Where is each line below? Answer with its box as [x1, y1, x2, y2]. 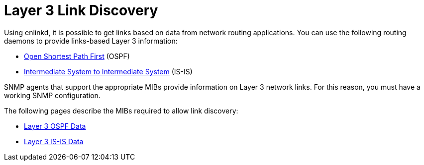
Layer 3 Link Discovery [4, 2, 158, 19]
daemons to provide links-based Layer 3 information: [4, 36, 178, 45]
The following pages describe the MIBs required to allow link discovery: [4, 106, 238, 115]
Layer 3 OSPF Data [24, 121, 86, 130]
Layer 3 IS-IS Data [24, 137, 84, 146]
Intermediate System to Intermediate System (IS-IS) [24, 67, 193, 76]
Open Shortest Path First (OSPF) [24, 52, 130, 60]
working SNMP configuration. [4, 91, 101, 100]
